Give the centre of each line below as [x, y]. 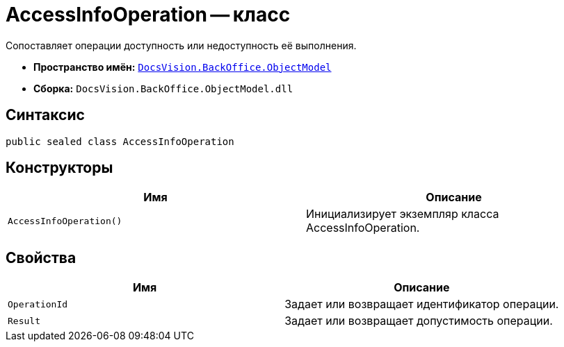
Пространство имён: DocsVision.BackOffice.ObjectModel [183, 67]
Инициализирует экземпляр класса [403, 214]
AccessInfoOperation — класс [148, 15]
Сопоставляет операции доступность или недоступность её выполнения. [181, 45]
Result [24, 321]
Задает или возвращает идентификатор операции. [422, 304]
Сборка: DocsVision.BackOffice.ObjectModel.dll [163, 88]
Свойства [41, 257]
